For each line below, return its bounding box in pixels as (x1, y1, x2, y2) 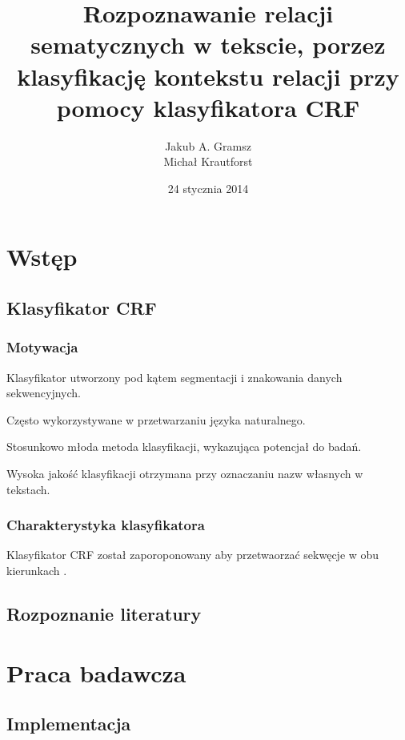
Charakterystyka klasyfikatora (6, 515, 205, 535)
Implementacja (6, 711, 131, 736)
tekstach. (6, 481, 50, 497)
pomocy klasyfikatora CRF (56, 90, 360, 123)
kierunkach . (6, 562, 67, 579)
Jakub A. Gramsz (165, 137, 251, 154)
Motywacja (6, 337, 78, 357)
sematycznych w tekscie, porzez (30, 28, 386, 61)
